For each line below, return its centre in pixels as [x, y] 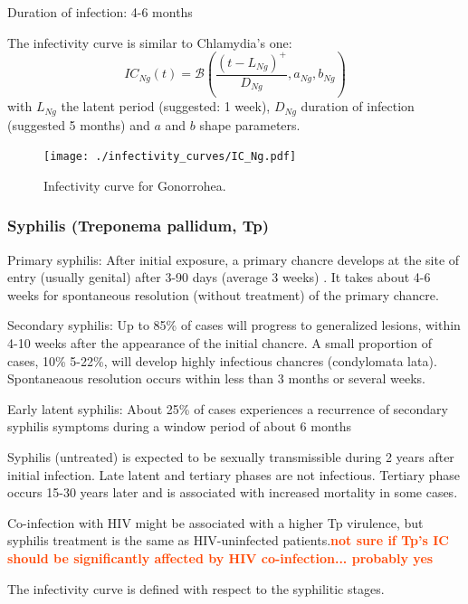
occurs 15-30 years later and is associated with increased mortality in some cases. [233, 492]
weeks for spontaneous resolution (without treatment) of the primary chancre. [223, 294]
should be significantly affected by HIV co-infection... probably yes [220, 557]
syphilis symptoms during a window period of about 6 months [180, 426]
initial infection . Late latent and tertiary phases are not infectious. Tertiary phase [234, 474]
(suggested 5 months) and [79, 124]
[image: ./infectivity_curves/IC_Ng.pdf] [170, 157]
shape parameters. [250, 124]
